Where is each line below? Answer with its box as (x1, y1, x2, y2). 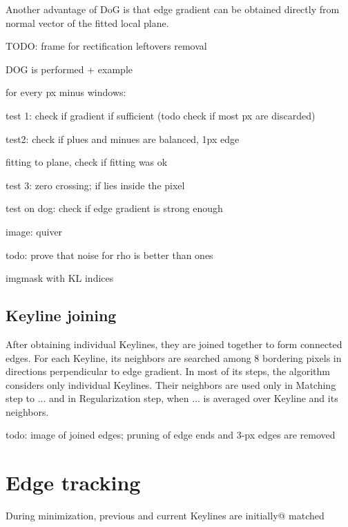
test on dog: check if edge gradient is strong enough (6, 201, 223, 215)
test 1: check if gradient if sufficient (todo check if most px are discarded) (6, 108, 316, 122)
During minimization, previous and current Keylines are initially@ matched (6, 508, 325, 523)
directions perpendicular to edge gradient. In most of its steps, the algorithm (6, 364, 330, 379)
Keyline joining (6, 305, 117, 326)
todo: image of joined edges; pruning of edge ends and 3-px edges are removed (6, 428, 336, 442)
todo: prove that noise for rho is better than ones (6, 247, 213, 262)
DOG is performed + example (6, 61, 133, 76)
